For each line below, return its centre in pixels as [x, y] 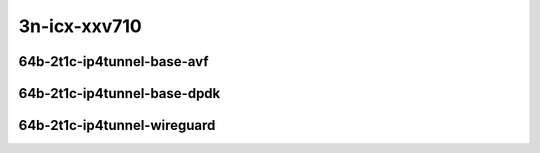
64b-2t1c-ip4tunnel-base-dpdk [119, 93]
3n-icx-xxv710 [80, 26]
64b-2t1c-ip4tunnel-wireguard [117, 125]
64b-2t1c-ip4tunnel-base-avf [113, 61]
